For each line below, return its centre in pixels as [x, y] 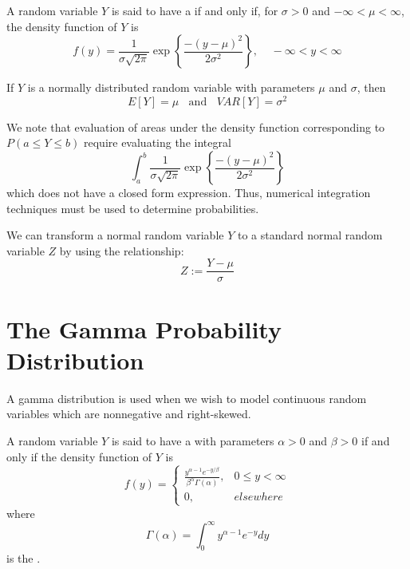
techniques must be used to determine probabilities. [133, 208]
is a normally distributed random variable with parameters [171, 87]
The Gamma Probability [144, 328]
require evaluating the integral [158, 142]
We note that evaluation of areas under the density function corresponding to [196, 126]
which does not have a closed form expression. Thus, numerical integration [189, 193]
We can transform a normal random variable [115, 235]
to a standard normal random [310, 235]
